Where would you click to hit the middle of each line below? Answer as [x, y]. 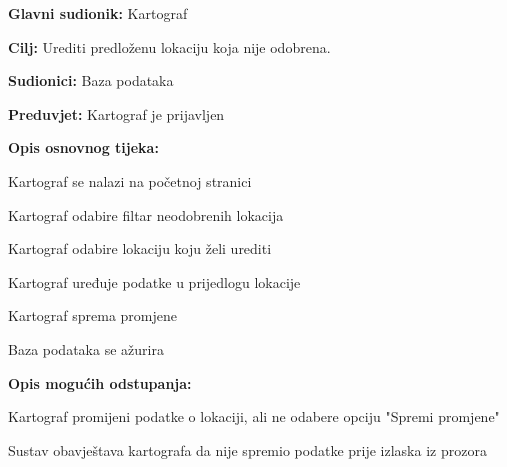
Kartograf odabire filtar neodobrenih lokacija [146, 214]
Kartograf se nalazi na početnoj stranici [130, 180]
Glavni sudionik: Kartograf [98, 13]
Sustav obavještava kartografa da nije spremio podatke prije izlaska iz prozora [247, 449]
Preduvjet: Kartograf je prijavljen [116, 113]
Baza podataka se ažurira [86, 348]
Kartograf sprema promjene [93, 315]
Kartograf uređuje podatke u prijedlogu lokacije [154, 281]
